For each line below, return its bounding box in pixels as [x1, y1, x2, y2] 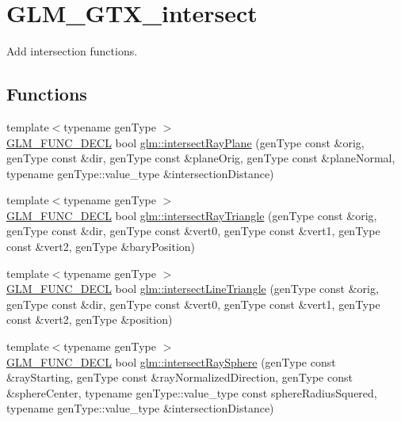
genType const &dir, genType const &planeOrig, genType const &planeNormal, [6, 150, 395, 166]
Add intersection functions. [6, 43, 138, 59]
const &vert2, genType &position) [6, 311, 173, 328]
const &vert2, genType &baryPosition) [6, 238, 196, 255]
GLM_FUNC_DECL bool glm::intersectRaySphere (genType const [6, 353, 336, 370]
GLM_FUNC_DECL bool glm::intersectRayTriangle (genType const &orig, [6, 207, 377, 223]
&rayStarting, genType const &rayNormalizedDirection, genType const [6, 369, 353, 386]
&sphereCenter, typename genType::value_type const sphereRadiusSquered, [6, 384, 377, 401]
